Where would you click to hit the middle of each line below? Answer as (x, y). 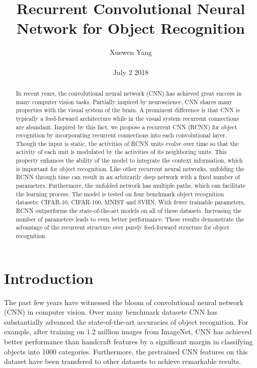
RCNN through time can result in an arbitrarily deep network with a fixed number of (128, 177)
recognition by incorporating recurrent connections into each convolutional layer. (121, 135)
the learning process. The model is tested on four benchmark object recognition (120, 194)
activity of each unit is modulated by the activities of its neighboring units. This (121, 152)
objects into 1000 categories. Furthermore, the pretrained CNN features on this (126, 351)
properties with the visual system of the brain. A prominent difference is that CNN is (128, 110)
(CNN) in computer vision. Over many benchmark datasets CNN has (111, 312)
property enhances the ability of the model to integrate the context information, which (129, 160)
